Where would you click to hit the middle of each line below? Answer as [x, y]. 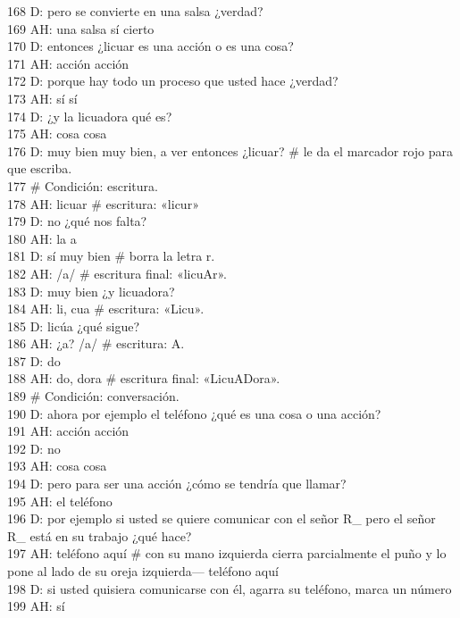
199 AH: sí [36, 606]
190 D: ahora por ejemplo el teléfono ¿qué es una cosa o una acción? [194, 413]
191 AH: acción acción [68, 431]
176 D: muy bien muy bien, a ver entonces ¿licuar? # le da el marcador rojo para [230, 150]
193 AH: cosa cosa [57, 466]
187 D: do [34, 360]
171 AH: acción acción [68, 63]
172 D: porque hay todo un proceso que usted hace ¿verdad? [173, 81]
